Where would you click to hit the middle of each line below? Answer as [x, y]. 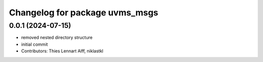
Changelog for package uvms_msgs [84, 12]
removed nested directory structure [57, 37]
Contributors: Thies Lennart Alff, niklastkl [62, 51]
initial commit [35, 44]
